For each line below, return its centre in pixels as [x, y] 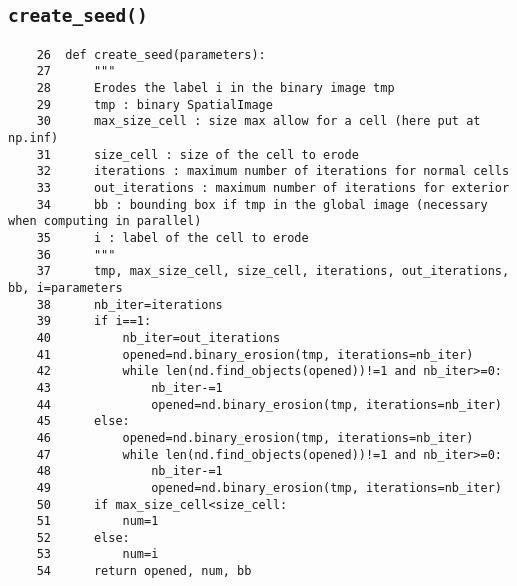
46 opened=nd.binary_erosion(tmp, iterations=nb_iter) [255, 437]
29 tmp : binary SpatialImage [154, 104]
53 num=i [97, 554]
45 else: [83, 421]
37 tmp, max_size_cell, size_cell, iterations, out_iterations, [273, 271]
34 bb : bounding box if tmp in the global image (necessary [262, 204]
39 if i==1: [94, 321]
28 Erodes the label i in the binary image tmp [215, 88]
